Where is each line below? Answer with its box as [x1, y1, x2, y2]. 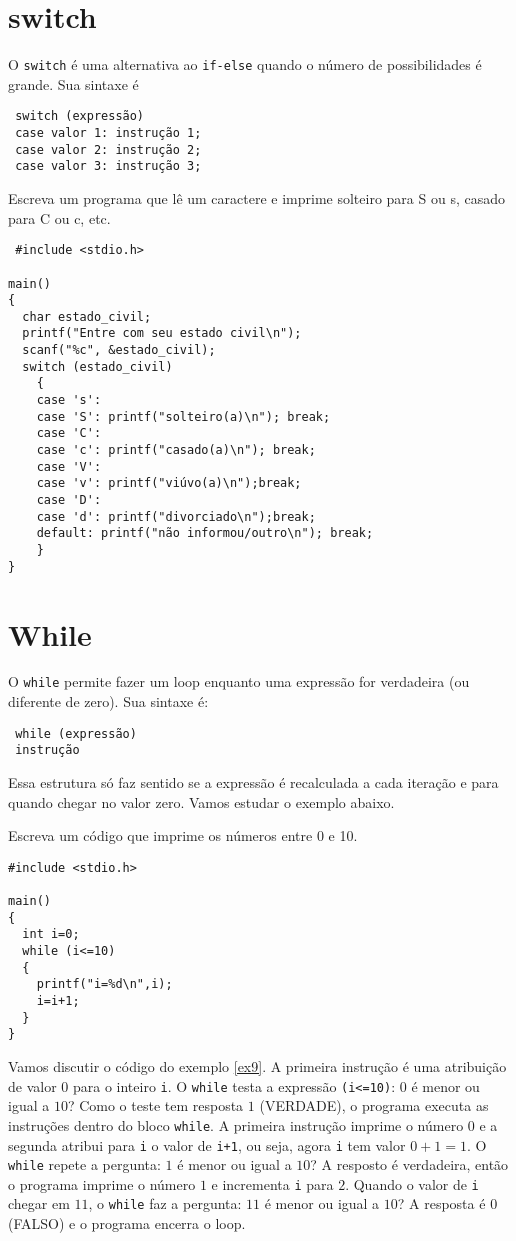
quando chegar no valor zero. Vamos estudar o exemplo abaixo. [8, 791, 395, 812]
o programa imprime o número [8, 1173, 196, 1194]
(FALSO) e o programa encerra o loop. [8, 1213, 246, 1234]
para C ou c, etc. [8, 207, 111, 228]
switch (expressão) [15, 109, 145, 124]
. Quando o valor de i [345, 1173, 479, 1194]
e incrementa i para [211, 1173, 334, 1194]
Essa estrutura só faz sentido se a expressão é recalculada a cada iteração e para [8, 772, 499, 792]
